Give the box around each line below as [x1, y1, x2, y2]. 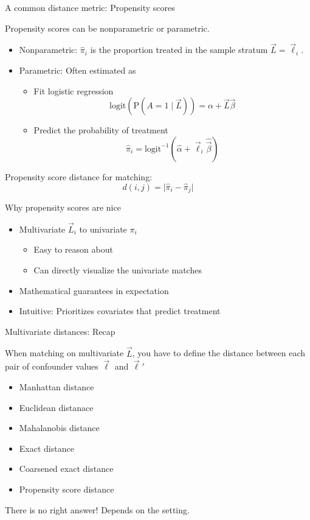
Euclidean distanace [19, 401, 94, 413]
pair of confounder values [5, 360, 98, 373]
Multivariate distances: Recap [5, 325, 115, 337]
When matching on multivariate [5, 346, 124, 359]
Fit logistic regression [33, 84, 114, 97]
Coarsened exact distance [19, 462, 114, 475]
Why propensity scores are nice [5, 201, 121, 214]
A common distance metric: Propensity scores [5, 1, 175, 13]
